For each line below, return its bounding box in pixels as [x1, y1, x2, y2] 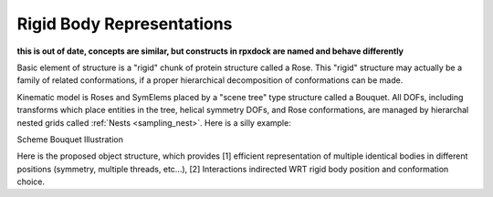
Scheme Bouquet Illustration [16, 133, 123, 145]
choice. [16, 176, 46, 187]
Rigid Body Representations [16, 14, 233, 34]
